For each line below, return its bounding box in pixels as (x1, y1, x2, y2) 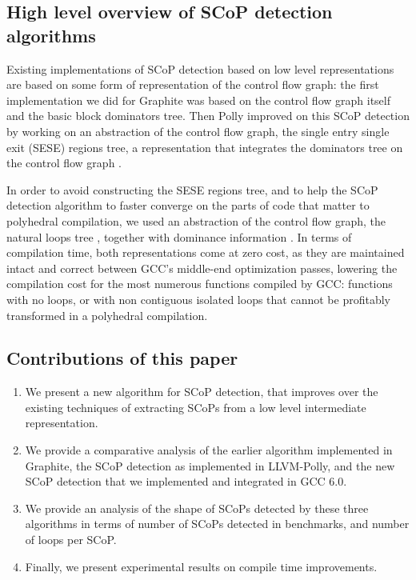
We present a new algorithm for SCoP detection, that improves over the (25, 383, 378, 400)
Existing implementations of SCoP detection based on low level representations (6, 60, 394, 77)
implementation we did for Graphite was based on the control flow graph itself (6, 91, 390, 108)
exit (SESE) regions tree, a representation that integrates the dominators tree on (6, 138, 403, 155)
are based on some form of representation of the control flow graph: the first (6, 76, 379, 93)
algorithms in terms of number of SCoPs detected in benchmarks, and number (25, 515, 410, 532)
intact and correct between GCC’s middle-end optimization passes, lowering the (6, 259, 398, 276)
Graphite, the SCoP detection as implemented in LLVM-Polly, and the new (25, 457, 395, 474)
